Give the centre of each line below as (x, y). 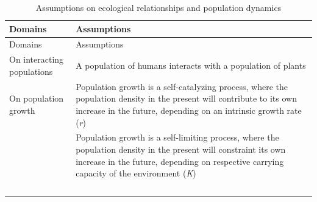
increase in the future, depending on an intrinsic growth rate (189, 110)
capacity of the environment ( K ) (136, 173)
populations (31, 71)
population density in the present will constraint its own (181, 149)
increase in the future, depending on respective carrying (180, 161)
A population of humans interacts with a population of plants (191, 65)
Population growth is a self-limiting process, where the (177, 137)
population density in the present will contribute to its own (186, 98)
